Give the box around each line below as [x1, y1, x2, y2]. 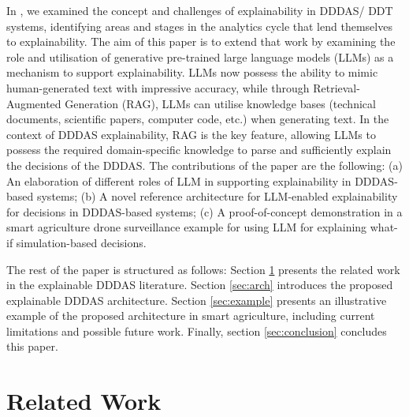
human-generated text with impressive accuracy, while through [6, 79, 310, 96]
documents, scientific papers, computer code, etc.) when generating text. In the [6, 111, 389, 127]
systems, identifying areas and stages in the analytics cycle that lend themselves [6, 17, 392, 34]
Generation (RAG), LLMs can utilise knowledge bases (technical [65, 95, 376, 111]
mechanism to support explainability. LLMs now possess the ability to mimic [6, 64, 378, 81]
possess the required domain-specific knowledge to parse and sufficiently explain [6, 141, 392, 158]
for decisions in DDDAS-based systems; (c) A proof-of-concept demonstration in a [6, 203, 403, 220]
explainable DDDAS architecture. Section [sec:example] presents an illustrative [6, 291, 387, 308]
